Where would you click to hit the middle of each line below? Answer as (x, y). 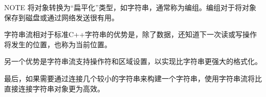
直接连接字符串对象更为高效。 (54, 88)
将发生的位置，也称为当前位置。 (58, 44)
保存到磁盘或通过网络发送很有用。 (61, 17)
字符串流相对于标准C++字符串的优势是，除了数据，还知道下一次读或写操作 (130, 34)
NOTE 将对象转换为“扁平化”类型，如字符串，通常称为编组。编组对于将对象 (130, 7)
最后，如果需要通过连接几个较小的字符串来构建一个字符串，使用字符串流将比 (133, 78)
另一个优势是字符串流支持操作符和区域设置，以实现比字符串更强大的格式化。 (133, 61)
